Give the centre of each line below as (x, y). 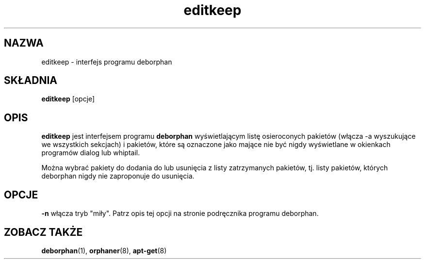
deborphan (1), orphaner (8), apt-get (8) (104, 250)
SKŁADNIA (31, 81)
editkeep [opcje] (68, 99)
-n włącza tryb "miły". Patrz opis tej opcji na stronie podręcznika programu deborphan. (180, 214)
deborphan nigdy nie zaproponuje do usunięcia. (118, 176)
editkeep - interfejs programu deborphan (107, 62)
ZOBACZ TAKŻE (43, 232)
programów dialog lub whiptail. (91, 153)
